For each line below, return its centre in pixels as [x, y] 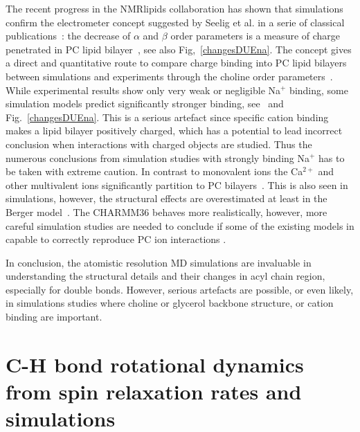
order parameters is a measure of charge [255, 36]
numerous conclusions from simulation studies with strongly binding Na [157, 157]
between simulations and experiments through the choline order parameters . [169, 76]
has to [332, 157]
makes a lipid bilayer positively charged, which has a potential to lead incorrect [174, 130]
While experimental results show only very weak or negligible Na [143, 90]
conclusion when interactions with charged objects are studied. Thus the [159, 144]
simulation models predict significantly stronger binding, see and [145, 103]
